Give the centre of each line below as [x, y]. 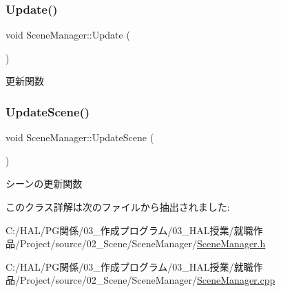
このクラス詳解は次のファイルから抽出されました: [118, 207]
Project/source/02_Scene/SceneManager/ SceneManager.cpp [147, 280]
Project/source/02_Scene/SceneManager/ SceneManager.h [143, 243]
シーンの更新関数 [44, 184]
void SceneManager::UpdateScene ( [80, 137]
